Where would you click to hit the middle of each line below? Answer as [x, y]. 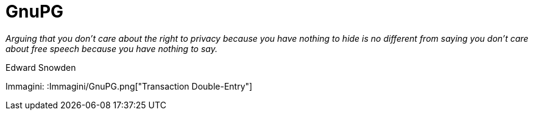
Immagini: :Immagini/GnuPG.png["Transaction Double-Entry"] [129, 86]
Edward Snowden [41, 67]
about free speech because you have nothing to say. [111, 48]
